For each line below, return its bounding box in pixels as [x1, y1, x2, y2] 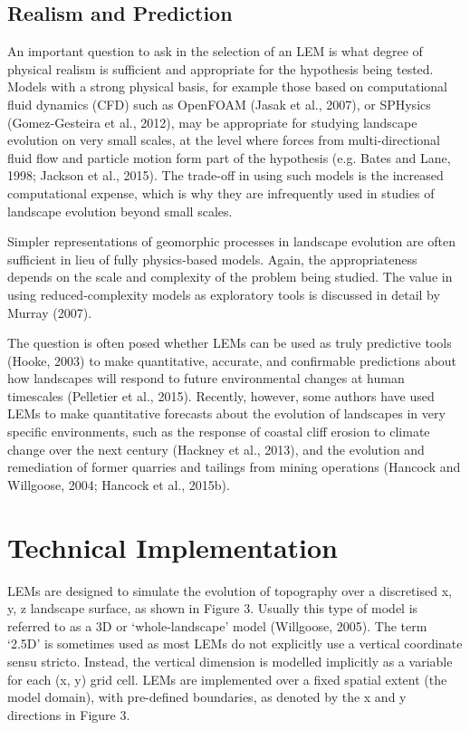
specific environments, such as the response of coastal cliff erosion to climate [7, 422, 430, 441]
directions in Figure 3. [7, 705, 130, 724]
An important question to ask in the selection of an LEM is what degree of [7, 42, 423, 61]
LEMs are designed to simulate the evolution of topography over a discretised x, [7, 581, 452, 600]
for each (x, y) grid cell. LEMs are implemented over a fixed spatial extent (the [7, 669, 447, 688]
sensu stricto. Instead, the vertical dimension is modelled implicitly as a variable [7, 651, 453, 670]
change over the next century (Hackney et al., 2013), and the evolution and [7, 439, 425, 458]
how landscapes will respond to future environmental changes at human [7, 369, 405, 388]
